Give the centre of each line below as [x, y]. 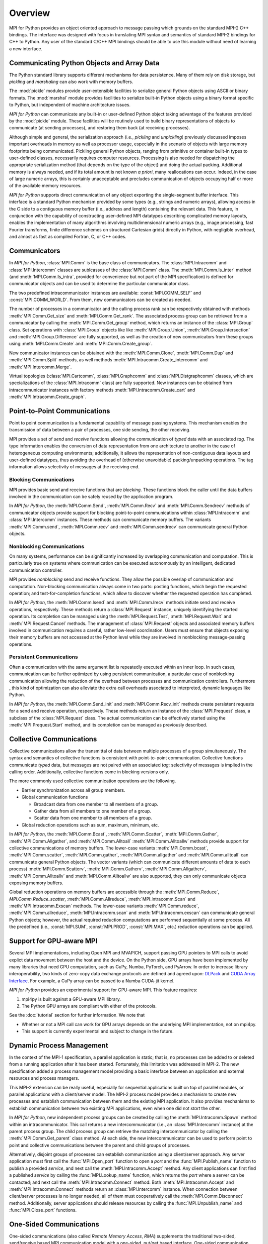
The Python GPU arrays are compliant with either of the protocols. [89, 1006]
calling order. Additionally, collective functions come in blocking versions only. [89, 772]
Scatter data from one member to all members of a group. [93, 818]
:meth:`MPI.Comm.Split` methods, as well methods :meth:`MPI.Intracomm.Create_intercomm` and [108, 360]
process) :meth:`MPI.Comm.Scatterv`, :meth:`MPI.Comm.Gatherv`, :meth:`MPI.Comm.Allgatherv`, [108, 869]
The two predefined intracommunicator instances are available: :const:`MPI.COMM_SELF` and [105, 293]
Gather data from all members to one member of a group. [93, 811]
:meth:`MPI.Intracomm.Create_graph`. [48, 397]
